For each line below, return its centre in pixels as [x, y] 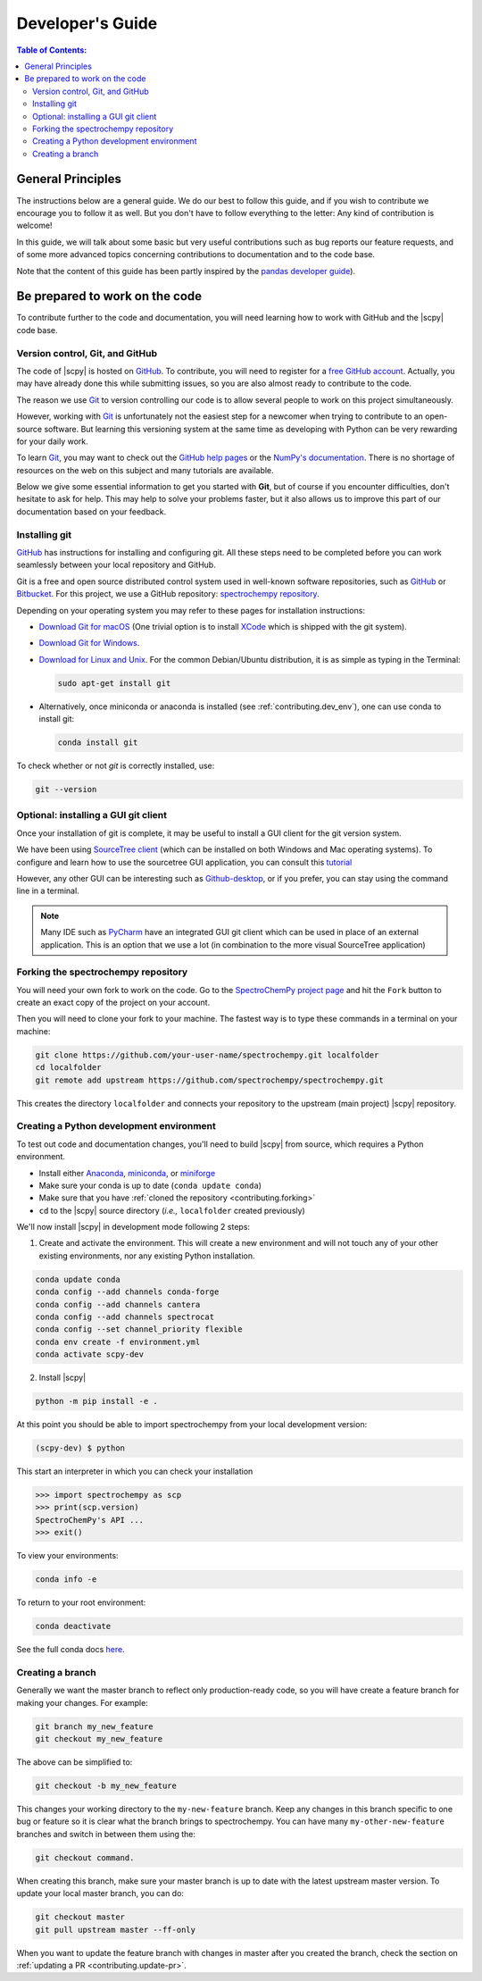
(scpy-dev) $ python [80, 1448]
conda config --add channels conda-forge [127, 1292]
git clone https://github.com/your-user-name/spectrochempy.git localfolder [207, 1055]
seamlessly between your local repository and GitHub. [116, 565]
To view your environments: [68, 1556]
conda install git [98, 743]
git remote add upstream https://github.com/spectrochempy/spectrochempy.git [209, 1080]
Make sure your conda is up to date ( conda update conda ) [150, 1185]
